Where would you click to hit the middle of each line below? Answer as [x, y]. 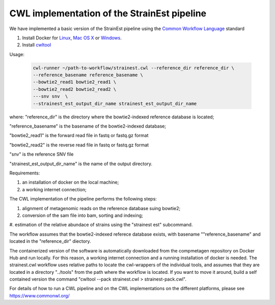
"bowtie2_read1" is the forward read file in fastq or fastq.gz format [79, 136]
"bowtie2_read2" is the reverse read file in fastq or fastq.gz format [79, 145]
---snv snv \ [50, 96]
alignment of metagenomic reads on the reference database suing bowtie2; [101, 208]
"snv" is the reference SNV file [42, 154]
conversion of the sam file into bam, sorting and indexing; [82, 215]
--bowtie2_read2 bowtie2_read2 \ [75, 89]
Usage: [17, 54]
